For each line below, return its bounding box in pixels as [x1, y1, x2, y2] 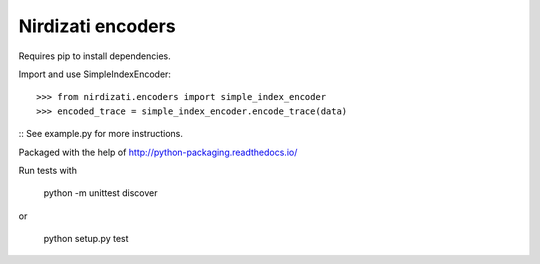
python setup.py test [43, 233, 129, 245]
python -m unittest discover [43, 187, 159, 199]
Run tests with [18, 164, 77, 176]
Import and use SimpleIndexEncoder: [18, 68, 172, 80]
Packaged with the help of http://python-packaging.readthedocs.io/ [18, 146, 298, 158]
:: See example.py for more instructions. [18, 128, 184, 140]
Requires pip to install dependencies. [18, 50, 171, 62]
